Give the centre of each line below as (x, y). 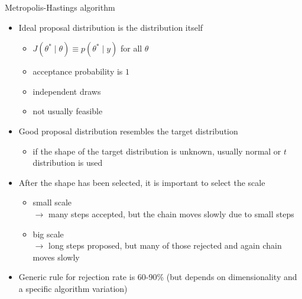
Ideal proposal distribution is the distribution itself (111, 27)
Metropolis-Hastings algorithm (60, 7)
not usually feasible (68, 111)
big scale (48, 234)
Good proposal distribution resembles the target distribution (128, 131)
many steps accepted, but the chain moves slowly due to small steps (171, 213)
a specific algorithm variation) (73, 288)
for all (131, 48)
